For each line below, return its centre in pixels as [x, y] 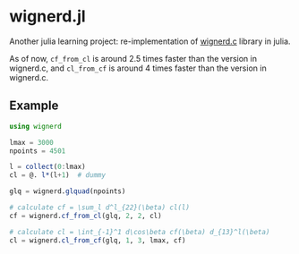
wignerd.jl [48, 17]
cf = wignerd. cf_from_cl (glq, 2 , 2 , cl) [86, 216]
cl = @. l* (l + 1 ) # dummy [57, 175]
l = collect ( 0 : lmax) [48, 167]
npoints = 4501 [38, 151]
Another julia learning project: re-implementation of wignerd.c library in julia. [150, 41]
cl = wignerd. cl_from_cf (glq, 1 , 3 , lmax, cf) [98, 240]
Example [34, 106]
